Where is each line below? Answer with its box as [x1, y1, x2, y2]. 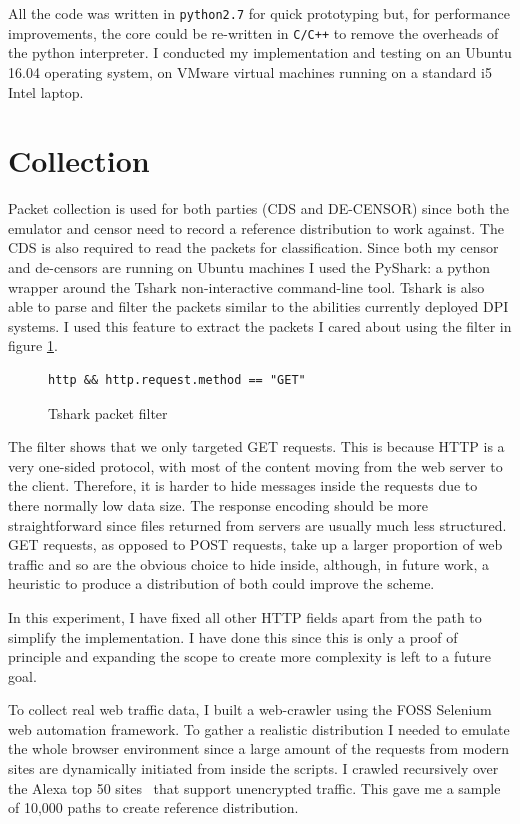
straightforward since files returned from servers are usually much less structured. [8, 514, 507, 535]
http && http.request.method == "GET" [48, 372, 306, 387]
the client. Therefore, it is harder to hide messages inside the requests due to [8, 475, 478, 496]
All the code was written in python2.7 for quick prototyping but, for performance [8, 3, 510, 23]
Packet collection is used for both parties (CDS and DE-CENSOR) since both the [8, 198, 509, 219]
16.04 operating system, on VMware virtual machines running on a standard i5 [8, 61, 492, 82]
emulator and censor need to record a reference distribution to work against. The [8, 217, 504, 238]
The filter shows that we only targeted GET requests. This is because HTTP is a [8, 436, 505, 457]
